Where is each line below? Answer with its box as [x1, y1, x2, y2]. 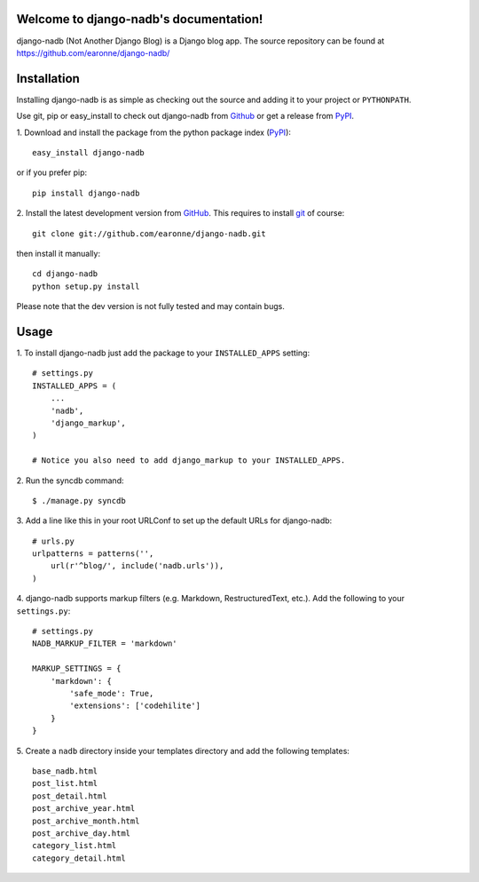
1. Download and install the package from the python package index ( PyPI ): [16, 127, 292, 138]
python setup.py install [32, 281, 140, 291]
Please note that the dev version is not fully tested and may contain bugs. [16, 301, 286, 312]
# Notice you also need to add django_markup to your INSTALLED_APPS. [32, 456, 346, 465]
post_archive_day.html [32, 828, 131, 838]
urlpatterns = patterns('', [32, 549, 154, 559]
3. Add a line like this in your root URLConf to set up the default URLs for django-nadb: [16, 515, 333, 526]
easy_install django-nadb [32, 147, 145, 157]
